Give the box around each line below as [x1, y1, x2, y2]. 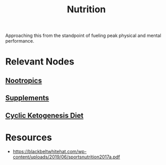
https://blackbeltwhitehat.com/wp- [12, 149, 87, 155]
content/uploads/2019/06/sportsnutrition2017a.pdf [12, 154, 120, 160]
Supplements [5, 94, 49, 102]
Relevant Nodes [5, 56, 75, 68]
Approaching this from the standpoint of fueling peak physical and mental [5, 32, 161, 39]
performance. [5, 38, 34, 44]
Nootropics [5, 76, 42, 85]
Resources [5, 132, 52, 143]
